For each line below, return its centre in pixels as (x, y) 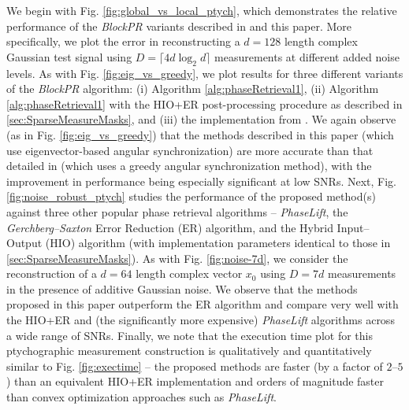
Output (24, 243)
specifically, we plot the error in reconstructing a (123, 41)
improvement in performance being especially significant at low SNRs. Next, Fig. (202, 181)
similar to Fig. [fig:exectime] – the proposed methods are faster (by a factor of (195, 366)
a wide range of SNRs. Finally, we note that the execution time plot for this (190, 335)
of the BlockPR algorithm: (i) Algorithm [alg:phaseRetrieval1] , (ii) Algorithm (193, 89)
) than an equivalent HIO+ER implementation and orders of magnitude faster (195, 381)
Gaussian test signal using (69, 56)
